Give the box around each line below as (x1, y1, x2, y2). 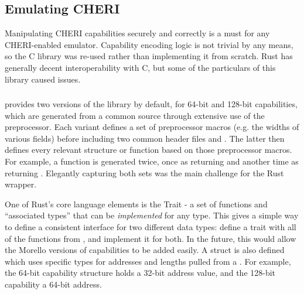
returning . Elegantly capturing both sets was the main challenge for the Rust (5, 166, 284, 179)
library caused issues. (5, 73, 81, 85)
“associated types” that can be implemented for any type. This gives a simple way (5, 209, 299, 221)
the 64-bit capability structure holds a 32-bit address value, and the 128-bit (5, 266, 276, 279)
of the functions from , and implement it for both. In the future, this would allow (5, 232, 296, 244)
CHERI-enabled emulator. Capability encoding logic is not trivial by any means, (5, 38, 293, 50)
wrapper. (5, 178, 37, 190)
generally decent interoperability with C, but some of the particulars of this (5, 61, 276, 73)
